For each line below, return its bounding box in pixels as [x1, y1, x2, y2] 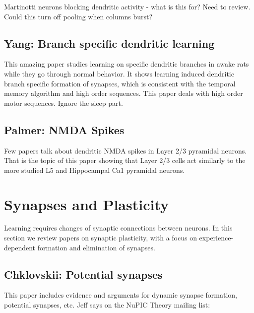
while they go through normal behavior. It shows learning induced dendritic [4, 68, 234, 78]
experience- [199, 233, 234, 243]
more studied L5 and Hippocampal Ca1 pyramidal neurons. [4, 164, 185, 175]
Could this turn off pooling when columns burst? [4, 11, 153, 21]
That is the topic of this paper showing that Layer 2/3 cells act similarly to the [4, 155, 246, 165]
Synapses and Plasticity [4, 194, 169, 214]
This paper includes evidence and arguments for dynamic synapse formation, [4, 290, 237, 300]
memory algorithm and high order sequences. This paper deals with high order [4, 88, 243, 98]
